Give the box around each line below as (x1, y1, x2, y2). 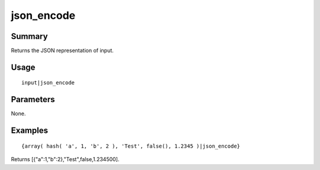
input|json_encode (21, 80, 75, 86)
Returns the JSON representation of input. (11, 47, 114, 54)
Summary (11, 31, 48, 41)
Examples (11, 126, 49, 136)
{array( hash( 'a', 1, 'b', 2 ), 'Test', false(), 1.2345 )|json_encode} (21, 142, 241, 149)
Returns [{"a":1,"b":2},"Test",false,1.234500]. (11, 156, 120, 163)
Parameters (11, 94, 55, 104)
